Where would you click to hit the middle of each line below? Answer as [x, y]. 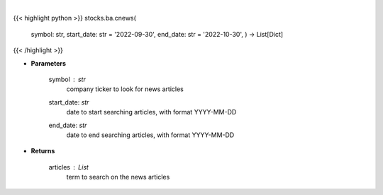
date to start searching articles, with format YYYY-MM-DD [151, 112]
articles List [68, 167]
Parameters [49, 63]
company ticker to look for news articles [125, 89]
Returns [43, 151]
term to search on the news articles [118, 177]
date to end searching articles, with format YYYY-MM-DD [150, 135]
